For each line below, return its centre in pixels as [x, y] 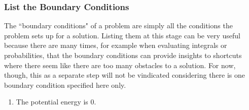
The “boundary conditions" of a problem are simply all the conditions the [118, 25]
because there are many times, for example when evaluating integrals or [116, 45]
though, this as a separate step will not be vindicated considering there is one [125, 75]
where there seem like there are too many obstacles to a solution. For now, [120, 65]
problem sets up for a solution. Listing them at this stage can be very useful [122, 35]
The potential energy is [52, 102]
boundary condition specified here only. [65, 85]
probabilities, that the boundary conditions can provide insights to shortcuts [123, 55]
